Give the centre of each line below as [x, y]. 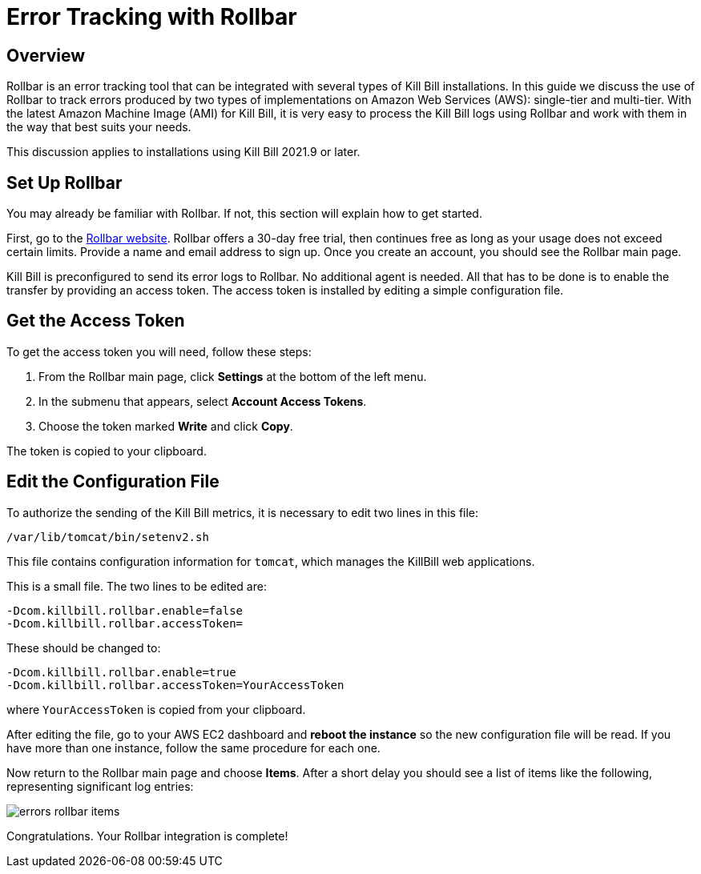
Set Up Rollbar [64, 182]
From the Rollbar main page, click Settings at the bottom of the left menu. [233, 376]
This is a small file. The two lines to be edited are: [137, 586]
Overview [46, 55]
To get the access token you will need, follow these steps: [159, 351]
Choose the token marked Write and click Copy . [166, 426]
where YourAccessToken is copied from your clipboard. [156, 709]
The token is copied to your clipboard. [107, 451]
